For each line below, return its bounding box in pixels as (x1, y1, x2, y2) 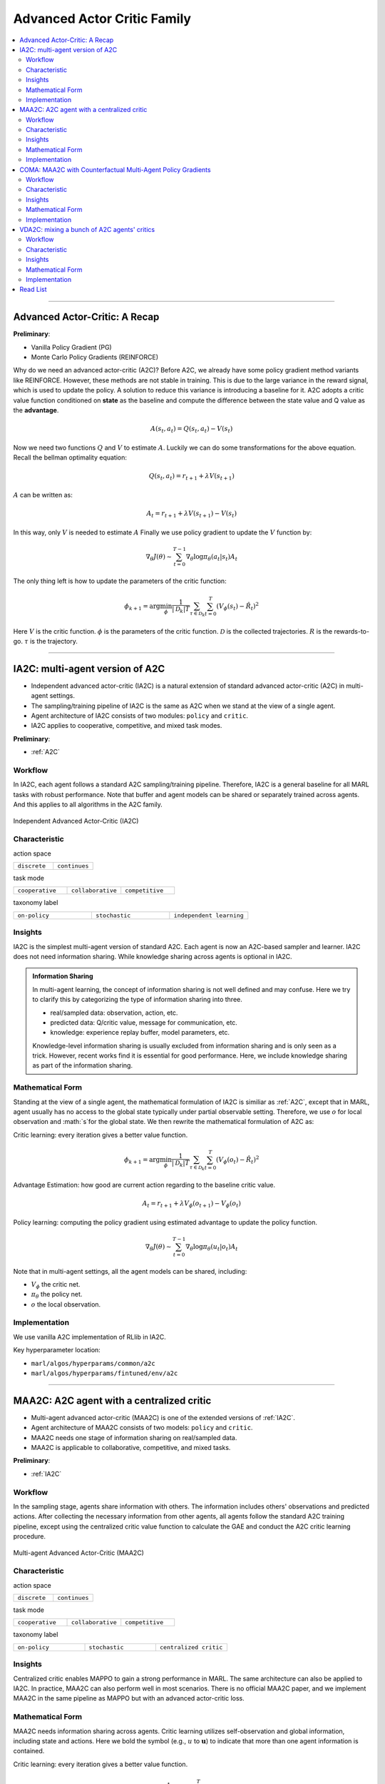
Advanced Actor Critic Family (13, 11, 192, 26)
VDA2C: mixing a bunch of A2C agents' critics (19, 225, 155, 233)
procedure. (13, 1532, 46, 1541)
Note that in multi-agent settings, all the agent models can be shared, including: (13, 1267, 247, 1275)
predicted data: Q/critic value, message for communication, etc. (50, 1018, 238, 1027)
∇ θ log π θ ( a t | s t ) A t (185, 552, 238, 562)
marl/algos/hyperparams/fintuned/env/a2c (31, 1369, 178, 1377)
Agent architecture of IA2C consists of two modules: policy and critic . (31, 711, 249, 720)
